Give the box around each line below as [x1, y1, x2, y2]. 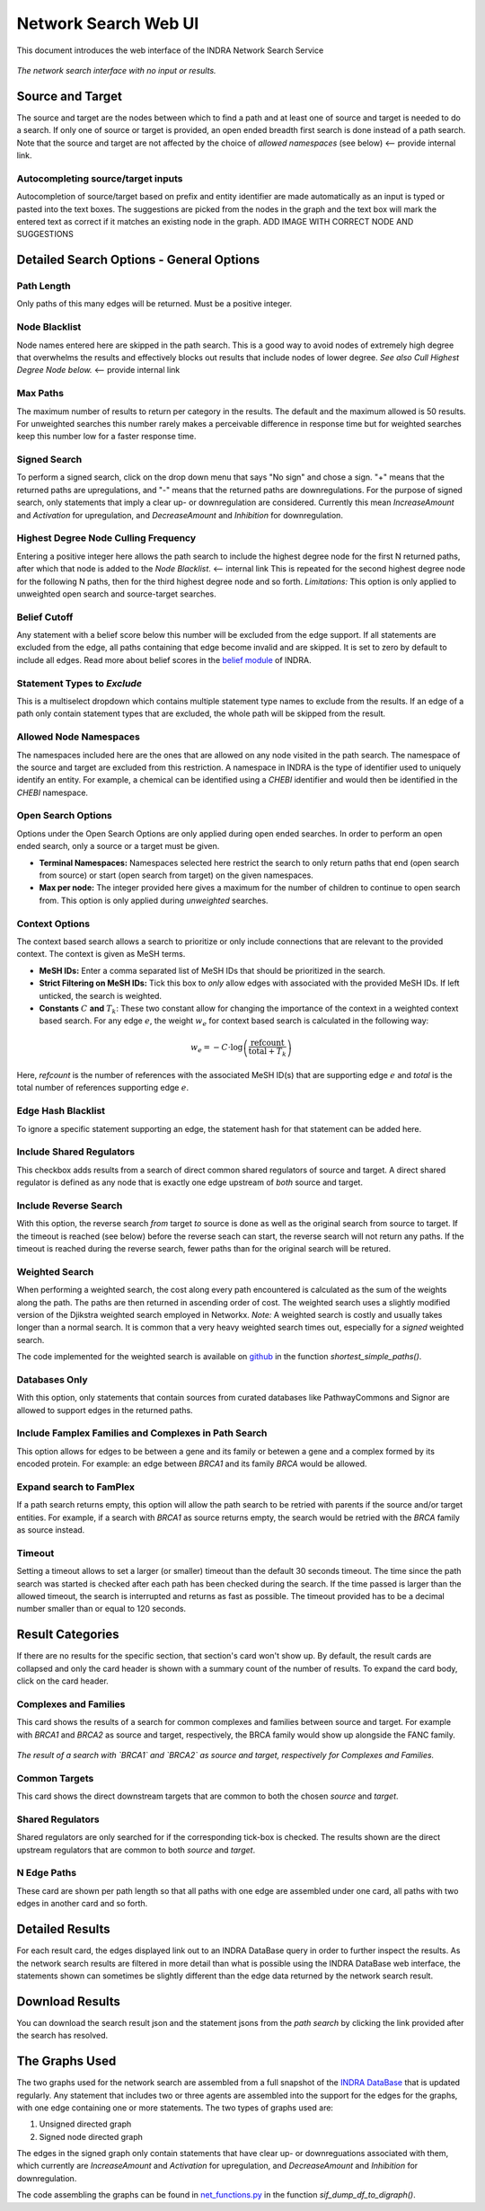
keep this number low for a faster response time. [16, 431, 197, 442]
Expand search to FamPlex [16, 1481, 135, 1493]
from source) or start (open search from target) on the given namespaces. [39, 870, 313, 880]
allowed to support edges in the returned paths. [16, 1404, 193, 1415]
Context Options [16, 917, 90, 930]
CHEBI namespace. [16, 787, 89, 798]
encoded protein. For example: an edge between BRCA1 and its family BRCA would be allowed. [16, 1458, 367, 1469]
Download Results [16, 1994, 121, 2009]
